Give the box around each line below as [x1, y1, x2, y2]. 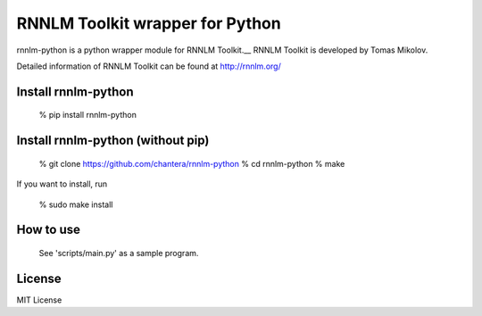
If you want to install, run [16, 179, 108, 189]
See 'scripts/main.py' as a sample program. [38, 247, 199, 258]
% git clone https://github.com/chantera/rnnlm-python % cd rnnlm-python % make [38, 158, 345, 169]
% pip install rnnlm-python [38, 110, 137, 121]
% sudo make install [38, 199, 113, 210]
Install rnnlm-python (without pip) [16, 133, 210, 148]
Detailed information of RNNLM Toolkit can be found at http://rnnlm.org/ [16, 61, 281, 71]
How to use [16, 222, 80, 237]
